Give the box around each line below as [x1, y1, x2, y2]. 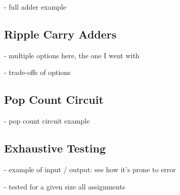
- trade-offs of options [4, 67, 71, 77]
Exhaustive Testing [4, 140, 106, 156]
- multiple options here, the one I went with [4, 50, 140, 60]
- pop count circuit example [4, 115, 90, 126]
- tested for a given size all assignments [4, 181, 125, 191]
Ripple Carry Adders [4, 26, 117, 42]
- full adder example [4, 2, 66, 12]
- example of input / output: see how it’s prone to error [4, 164, 176, 174]
